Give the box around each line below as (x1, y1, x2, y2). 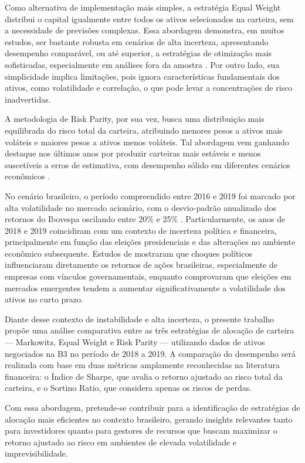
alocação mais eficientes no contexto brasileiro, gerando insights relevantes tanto (5, 413, 293, 425)
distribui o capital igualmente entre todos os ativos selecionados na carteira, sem (5, 12, 294, 25)
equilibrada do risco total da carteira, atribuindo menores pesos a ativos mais (5, 124, 283, 136)
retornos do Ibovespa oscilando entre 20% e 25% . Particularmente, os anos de (5, 213, 286, 225)
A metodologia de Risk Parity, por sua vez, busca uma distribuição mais (5, 113, 265, 125)
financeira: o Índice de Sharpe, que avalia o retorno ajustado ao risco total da (5, 370, 283, 382)
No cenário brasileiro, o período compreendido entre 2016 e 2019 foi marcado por (5, 189, 296, 202)
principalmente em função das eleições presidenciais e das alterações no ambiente (5, 236, 296, 248)
